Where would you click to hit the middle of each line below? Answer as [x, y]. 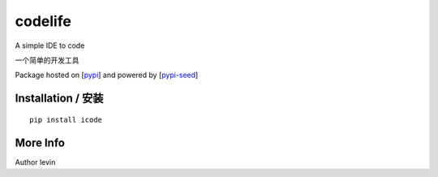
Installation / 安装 [59, 99]
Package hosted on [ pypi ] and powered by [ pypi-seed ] [107, 75]
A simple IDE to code [50, 45]
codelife [43, 21]
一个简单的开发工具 [47, 60]
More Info [40, 142]
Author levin [35, 162]
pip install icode [66, 119]
